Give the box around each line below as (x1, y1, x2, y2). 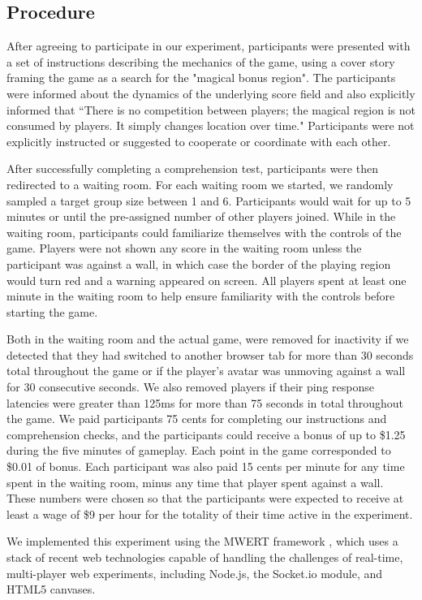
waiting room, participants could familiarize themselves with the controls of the (6, 223, 402, 240)
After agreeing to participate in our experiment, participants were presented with (6, 37, 411, 54)
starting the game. (6, 303, 98, 320)
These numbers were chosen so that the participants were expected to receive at (6, 490, 404, 507)
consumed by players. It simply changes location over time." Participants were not (6, 117, 415, 134)
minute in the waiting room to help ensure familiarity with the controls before (6, 287, 395, 304)
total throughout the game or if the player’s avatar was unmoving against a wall (6, 362, 406, 379)
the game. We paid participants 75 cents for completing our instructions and (6, 410, 387, 427)
